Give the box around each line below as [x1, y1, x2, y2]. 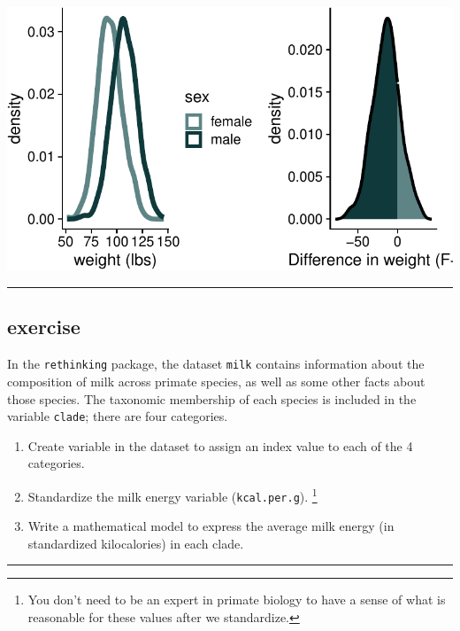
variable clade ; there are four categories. [7, 407, 228, 425]
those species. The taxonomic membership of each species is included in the [7, 389, 417, 408]
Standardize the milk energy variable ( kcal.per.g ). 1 [27, 484, 318, 505]
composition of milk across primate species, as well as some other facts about [7, 371, 425, 390]
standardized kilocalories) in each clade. [27, 534, 244, 552]
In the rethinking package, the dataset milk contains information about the [7, 354, 425, 373]
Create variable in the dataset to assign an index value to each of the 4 [27, 436, 413, 455]
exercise [7, 313, 80, 340]
